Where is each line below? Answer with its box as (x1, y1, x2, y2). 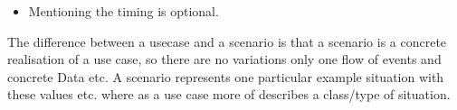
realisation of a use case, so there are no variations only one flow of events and (7, 50, 442, 69)
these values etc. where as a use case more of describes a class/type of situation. (7, 85, 451, 104)
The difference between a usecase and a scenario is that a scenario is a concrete (7, 32, 447, 50)
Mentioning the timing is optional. (28, 2, 219, 20)
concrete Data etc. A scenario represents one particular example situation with (7, 67, 444, 86)
